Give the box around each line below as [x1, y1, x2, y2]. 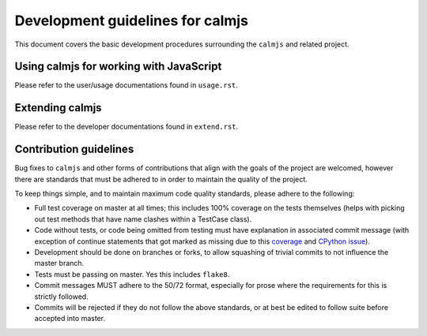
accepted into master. [34, 314, 106, 323]
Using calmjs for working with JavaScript [14, 60, 222, 73]
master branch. [34, 259, 85, 268]
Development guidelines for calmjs [14, 12, 249, 29]
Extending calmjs [14, 101, 102, 114]
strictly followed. [34, 292, 89, 301]
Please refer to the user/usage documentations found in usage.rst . [14, 80, 239, 90]
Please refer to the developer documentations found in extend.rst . [14, 122, 239, 132]
